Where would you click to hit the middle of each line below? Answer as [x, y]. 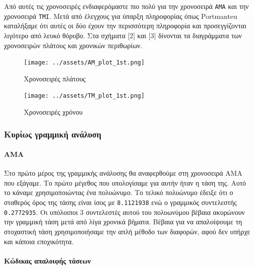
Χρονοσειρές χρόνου [53, 112]
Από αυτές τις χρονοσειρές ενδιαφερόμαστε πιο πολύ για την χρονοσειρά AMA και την [127, 6]
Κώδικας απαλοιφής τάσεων [47, 260]
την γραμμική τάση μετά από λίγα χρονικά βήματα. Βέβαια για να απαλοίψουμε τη [123, 222]
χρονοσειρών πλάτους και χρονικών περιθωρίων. [73, 45]
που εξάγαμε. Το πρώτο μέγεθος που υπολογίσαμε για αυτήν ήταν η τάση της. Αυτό [125, 182]
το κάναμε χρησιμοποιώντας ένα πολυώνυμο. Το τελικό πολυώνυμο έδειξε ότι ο [119, 192]
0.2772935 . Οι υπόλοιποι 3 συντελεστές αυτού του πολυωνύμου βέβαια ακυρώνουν [125, 212]
